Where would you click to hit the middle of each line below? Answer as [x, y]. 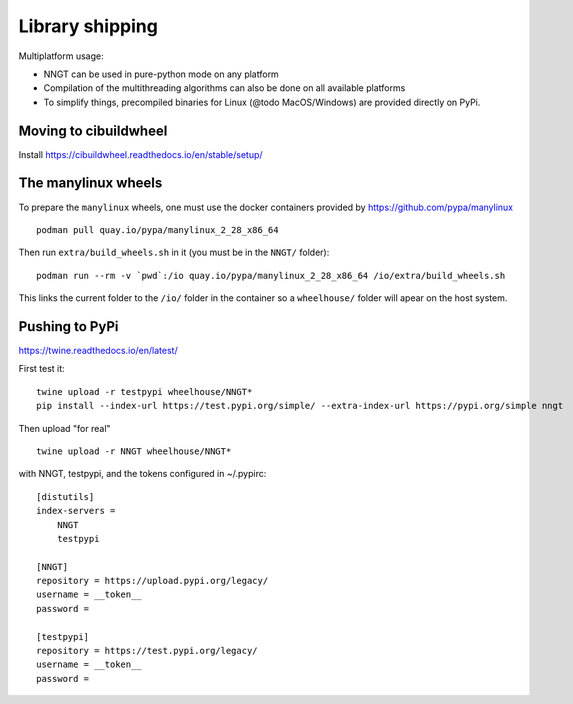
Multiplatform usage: [61, 56]
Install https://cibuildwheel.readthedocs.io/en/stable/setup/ [141, 154]
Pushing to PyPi [68, 326]
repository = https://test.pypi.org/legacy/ [147, 651]
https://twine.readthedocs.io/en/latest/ [98, 350]
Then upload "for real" [64, 428]
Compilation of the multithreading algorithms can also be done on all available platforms [224, 88]
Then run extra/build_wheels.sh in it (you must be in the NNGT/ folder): [174, 252]
